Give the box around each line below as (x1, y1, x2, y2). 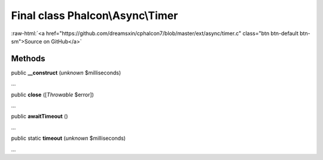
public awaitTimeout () (11, 113, 68, 120)
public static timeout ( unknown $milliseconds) (11, 134, 126, 142)
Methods (11, 54, 45, 64)
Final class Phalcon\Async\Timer (11, 9, 178, 22)
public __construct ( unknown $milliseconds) (11, 69, 121, 76)
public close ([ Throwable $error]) (11, 91, 94, 98)
